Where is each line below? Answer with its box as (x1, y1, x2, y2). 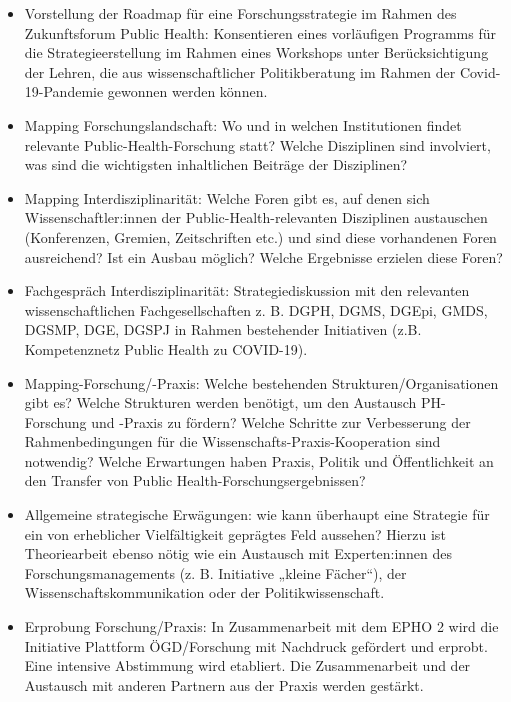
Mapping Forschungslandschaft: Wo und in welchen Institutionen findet (24, 114, 462, 135)
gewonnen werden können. (107, 81, 268, 102)
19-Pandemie (24, 81, 104, 102)
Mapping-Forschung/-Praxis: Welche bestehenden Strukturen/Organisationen (24, 372, 499, 393)
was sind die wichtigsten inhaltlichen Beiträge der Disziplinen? (24, 154, 408, 175)
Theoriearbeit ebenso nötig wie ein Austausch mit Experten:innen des (24, 543, 453, 564)
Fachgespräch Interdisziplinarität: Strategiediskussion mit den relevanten (24, 280, 470, 301)
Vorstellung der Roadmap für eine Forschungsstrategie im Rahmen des (24, 3, 457, 23)
